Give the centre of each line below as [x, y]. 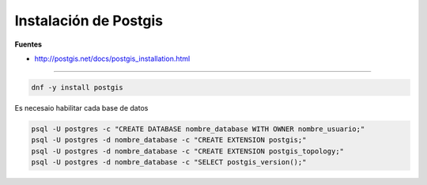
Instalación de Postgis [89, 21]
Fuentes [28, 44]
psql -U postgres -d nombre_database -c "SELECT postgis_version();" [169, 162]
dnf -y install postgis [77, 87]
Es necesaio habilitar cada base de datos [81, 108]
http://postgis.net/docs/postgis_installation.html [112, 59]
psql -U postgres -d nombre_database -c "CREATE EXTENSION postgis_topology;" [187, 151]
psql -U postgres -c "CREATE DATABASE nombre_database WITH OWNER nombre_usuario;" [198, 129]
